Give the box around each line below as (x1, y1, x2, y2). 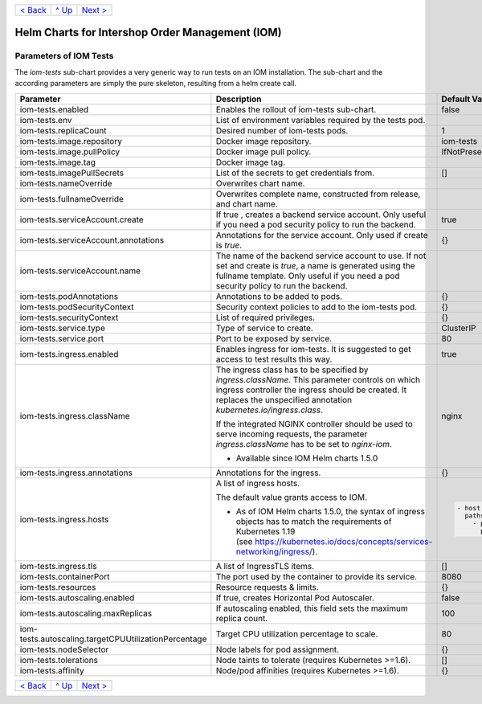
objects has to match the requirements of (235, 515, 392, 526)
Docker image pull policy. (215, 145, 312, 157)
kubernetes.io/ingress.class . (215, 404, 323, 415)
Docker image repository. (215, 135, 312, 146)
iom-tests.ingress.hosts (19, 514, 109, 525)
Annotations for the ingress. (215, 467, 321, 478)
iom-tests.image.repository (19, 135, 122, 146)
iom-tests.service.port (19, 333, 104, 344)
